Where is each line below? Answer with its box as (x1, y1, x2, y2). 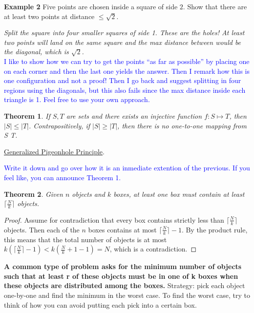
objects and (72, 188, 105, 199)
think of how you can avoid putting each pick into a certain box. (4, 299, 197, 310)
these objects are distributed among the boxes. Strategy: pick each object (4, 280, 245, 291)
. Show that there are (183, 1, 247, 11)
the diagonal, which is (4, 46, 69, 57)
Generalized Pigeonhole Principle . (4, 146, 105, 156)
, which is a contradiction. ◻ (109, 244, 197, 254)
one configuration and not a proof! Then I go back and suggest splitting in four (4, 75, 241, 85)
